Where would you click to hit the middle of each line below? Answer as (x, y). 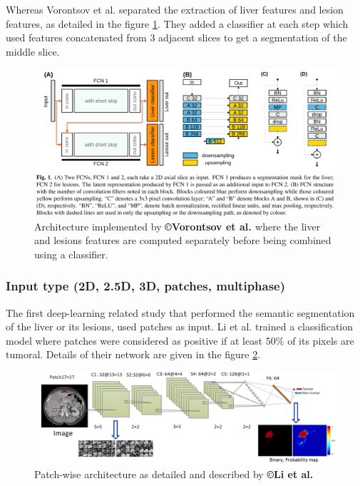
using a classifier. (71, 254)
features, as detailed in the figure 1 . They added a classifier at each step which (177, 23)
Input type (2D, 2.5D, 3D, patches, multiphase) (146, 286)
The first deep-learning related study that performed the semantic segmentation (180, 312)
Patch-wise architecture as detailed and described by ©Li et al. (174, 474)
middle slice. (33, 51)
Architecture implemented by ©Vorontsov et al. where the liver (178, 226)
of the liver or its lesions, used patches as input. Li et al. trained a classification (180, 326)
